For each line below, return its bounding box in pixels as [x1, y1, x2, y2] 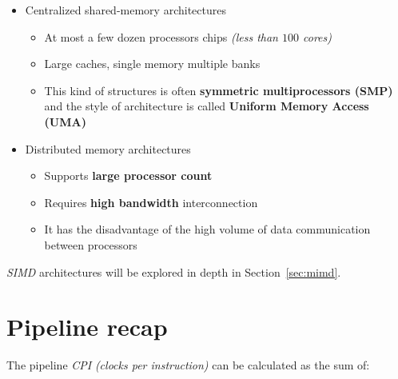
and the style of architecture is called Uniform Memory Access [44, 98, 369, 114]
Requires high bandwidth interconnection [44, 193, 258, 210]
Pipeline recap [6, 310, 168, 343]
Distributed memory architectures [25, 140, 191, 157]
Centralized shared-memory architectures [25, 2, 226, 18]
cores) [303, 28, 332, 45]
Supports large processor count [44, 167, 213, 184]
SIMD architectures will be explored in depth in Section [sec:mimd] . [6, 263, 341, 280]
